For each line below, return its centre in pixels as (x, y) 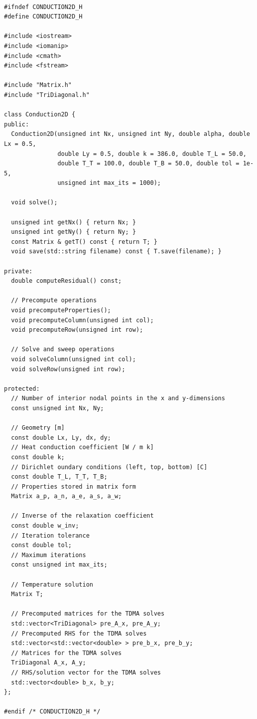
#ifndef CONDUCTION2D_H (43, 7)
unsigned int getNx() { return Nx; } (73, 222)
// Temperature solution (52, 584)
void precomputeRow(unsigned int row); (77, 330)
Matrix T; (27, 594)
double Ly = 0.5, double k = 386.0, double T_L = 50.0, (152, 154)
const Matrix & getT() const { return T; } (84, 242)
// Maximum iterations (49, 555)
